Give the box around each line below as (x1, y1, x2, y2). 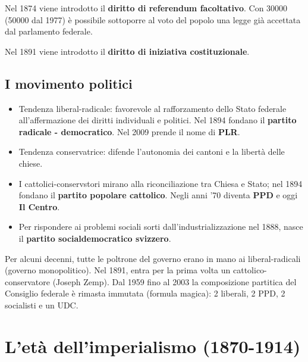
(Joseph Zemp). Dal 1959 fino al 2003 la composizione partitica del (52, 275, 297, 288)
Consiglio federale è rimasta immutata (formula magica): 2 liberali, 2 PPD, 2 (5, 287, 285, 299)
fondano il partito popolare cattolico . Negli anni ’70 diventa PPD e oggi (18, 189, 298, 201)
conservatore (5, 275, 50, 288)
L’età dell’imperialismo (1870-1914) (5, 333, 301, 358)
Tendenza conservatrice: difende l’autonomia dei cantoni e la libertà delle (18, 145, 285, 158)
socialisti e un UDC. (5, 298, 78, 311)
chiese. (18, 157, 43, 169)
